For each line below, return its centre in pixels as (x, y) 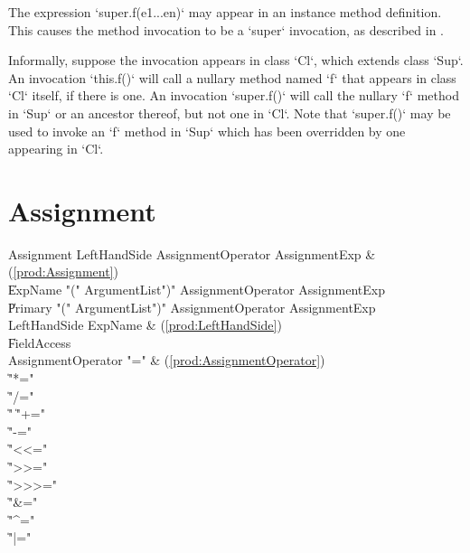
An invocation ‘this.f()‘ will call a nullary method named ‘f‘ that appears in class (232, 77)
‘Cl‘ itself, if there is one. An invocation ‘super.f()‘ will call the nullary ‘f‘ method (234, 95)
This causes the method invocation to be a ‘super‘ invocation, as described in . (226, 29)
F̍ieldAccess (40, 342)
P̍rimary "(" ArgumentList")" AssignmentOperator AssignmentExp (192, 307)
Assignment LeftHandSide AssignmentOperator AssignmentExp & (192, 253)
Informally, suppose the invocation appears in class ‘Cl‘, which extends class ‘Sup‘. (236, 60)
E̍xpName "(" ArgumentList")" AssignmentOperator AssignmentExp (197, 290)
